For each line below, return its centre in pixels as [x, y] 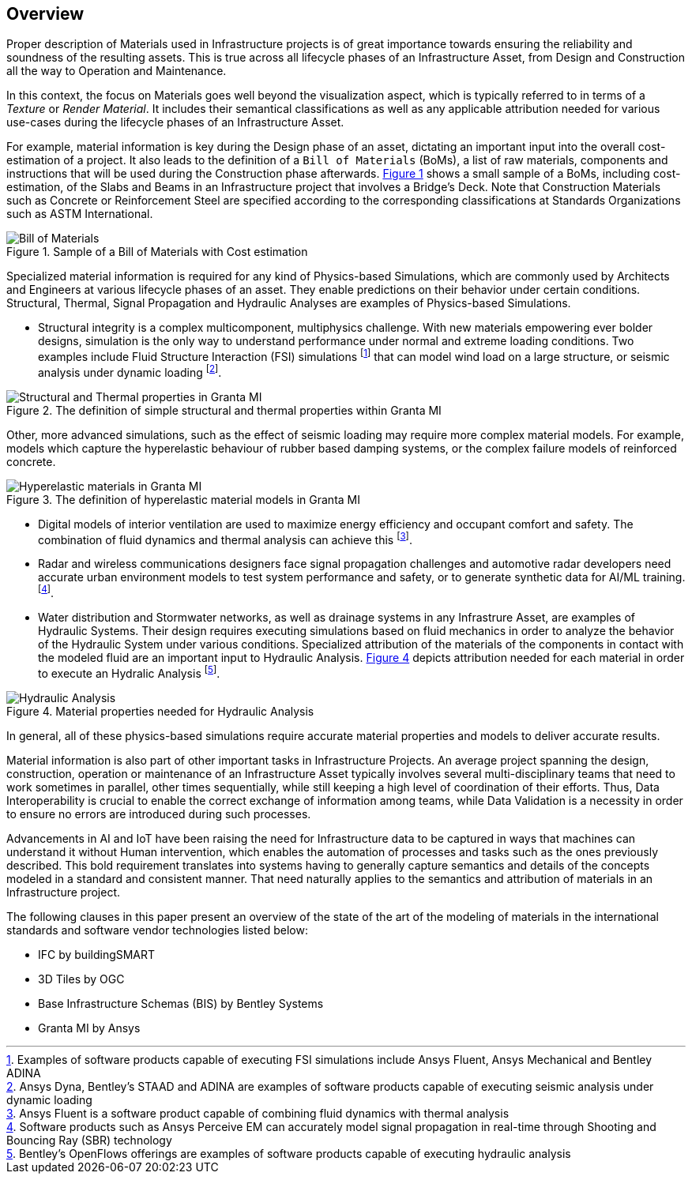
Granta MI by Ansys [89, 1028]
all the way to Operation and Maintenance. [117, 71]
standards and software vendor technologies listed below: [157, 930]
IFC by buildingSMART [97, 954]
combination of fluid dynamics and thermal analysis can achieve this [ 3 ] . [225, 538]
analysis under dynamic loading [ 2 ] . [130, 371]
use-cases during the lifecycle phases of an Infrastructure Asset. [175, 122]
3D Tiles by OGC [81, 979]
